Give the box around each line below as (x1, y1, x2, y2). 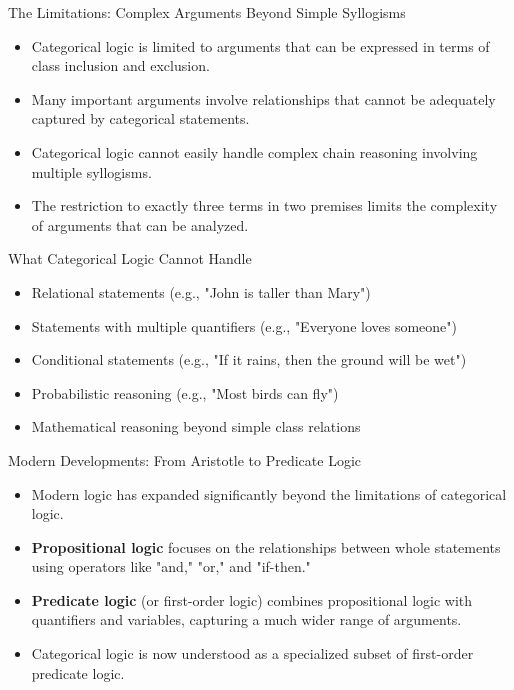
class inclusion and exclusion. (31, 55, 210, 76)
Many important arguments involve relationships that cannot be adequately (31, 88, 496, 109)
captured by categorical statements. (31, 108, 250, 129)
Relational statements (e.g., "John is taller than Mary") (31, 281, 371, 302)
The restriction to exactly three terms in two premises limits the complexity (31, 195, 498, 216)
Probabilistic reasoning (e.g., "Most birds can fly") (31, 382, 339, 403)
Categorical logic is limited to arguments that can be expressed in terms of (31, 35, 490, 56)
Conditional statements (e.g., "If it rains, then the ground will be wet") (31, 349, 467, 370)
